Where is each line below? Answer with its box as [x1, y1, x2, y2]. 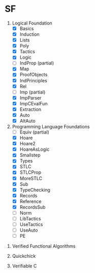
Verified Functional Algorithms [12, 243, 76, 249]
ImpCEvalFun [19, 100, 48, 106]
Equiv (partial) [19, 129, 49, 135]
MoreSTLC [19, 175, 43, 181]
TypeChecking [19, 187, 50, 193]
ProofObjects [19, 72, 48, 78]
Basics [19, 25, 34, 31]
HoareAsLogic [19, 146, 50, 152]
